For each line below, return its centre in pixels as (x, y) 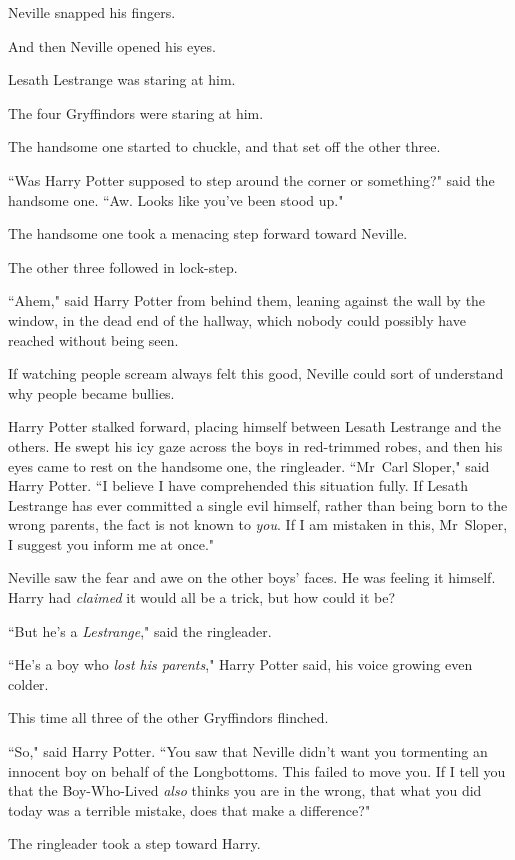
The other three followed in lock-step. (123, 266)
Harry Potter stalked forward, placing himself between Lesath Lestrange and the (255, 426)
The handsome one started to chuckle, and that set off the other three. (224, 146)
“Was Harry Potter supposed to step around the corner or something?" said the (251, 179)
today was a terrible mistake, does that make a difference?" (189, 809)
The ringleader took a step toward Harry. (134, 843)
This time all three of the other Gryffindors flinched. (168, 717)
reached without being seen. (93, 339)
